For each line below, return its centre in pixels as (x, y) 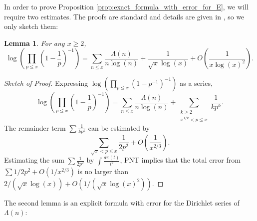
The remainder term (35, 127)
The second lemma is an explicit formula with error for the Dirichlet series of (122, 202)
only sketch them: (31, 26)
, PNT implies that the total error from (180, 160)
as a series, (196, 83)
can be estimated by (119, 127)
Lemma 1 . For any (34, 43)
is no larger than (103, 171)
